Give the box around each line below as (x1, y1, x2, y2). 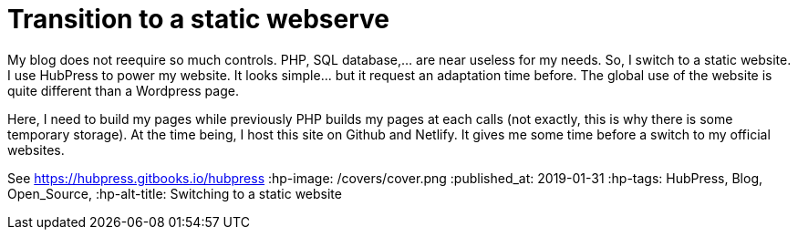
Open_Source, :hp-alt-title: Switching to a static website (7, 185, 342, 201)
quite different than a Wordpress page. (7, 82, 239, 98)
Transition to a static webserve (7, 4, 390, 35)
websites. (7, 141, 65, 158)
